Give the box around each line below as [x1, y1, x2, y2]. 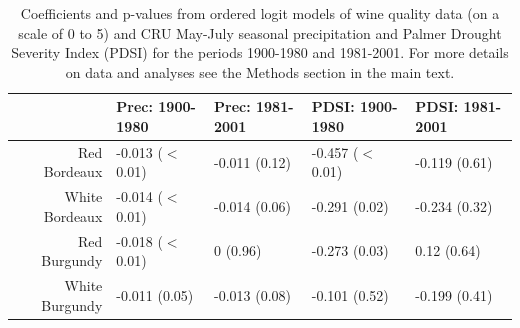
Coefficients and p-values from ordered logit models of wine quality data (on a [20, 3, 500, 23]
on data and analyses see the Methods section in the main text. [65, 61, 455, 82]
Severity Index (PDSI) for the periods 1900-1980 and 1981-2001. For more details [11, 42, 509, 63]
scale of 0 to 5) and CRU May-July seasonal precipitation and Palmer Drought [18, 22, 502, 43]
